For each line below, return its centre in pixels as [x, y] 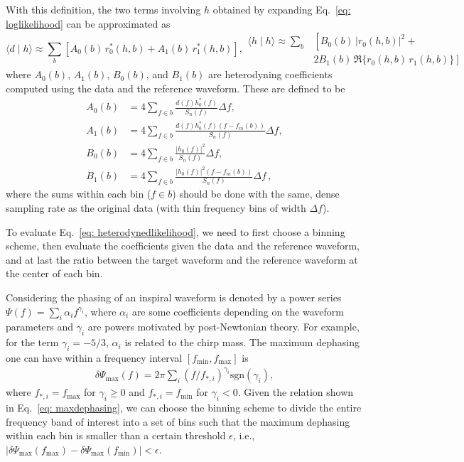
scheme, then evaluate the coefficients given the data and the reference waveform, [183, 246]
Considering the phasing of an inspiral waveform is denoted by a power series [174, 297]
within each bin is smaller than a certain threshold [116, 435]
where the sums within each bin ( [79, 194]
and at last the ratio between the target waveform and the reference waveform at [182, 259]
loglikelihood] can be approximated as [88, 23]
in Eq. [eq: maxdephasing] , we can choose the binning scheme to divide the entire [184, 407]
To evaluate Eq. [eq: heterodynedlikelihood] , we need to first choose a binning [176, 231]
